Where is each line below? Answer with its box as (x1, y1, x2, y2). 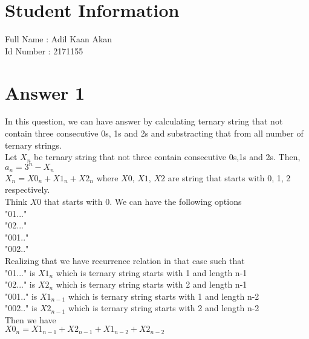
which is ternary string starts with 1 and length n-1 (56, 266, 247, 279)
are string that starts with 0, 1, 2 (168, 171, 291, 184)
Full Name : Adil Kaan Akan (5, 33, 112, 45)
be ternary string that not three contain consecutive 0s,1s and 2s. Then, (34, 150, 301, 163)
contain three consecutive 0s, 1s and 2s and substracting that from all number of (5, 127, 304, 140)
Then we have (5, 313, 56, 326)
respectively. (5, 183, 50, 196)
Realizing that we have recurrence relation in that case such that (5, 254, 245, 266)
